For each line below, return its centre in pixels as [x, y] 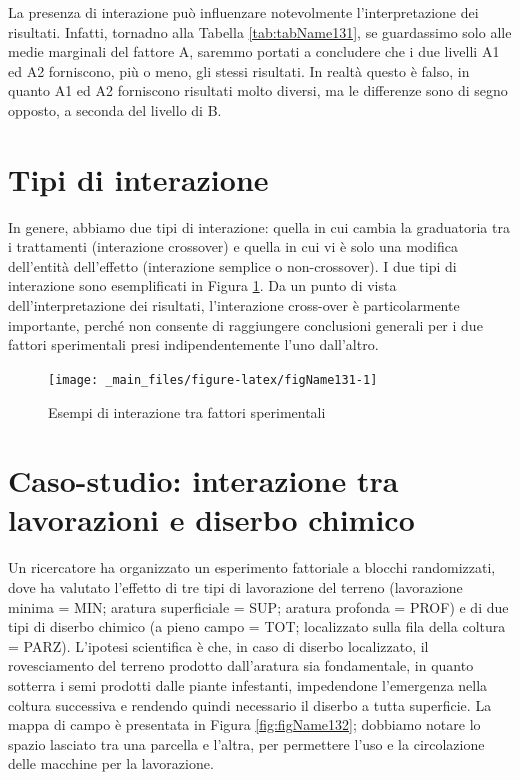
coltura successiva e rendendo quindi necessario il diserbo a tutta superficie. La [250, 704]
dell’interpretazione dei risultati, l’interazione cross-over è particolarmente [234, 305]
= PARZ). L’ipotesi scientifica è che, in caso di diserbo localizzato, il [218, 645]
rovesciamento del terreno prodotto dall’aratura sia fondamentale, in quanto [241, 665]
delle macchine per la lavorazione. [111, 763]
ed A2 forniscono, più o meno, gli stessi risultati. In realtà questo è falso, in [239, 70]
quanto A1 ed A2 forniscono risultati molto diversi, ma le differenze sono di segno [258, 90]
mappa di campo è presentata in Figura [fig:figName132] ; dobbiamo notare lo [244, 724]
